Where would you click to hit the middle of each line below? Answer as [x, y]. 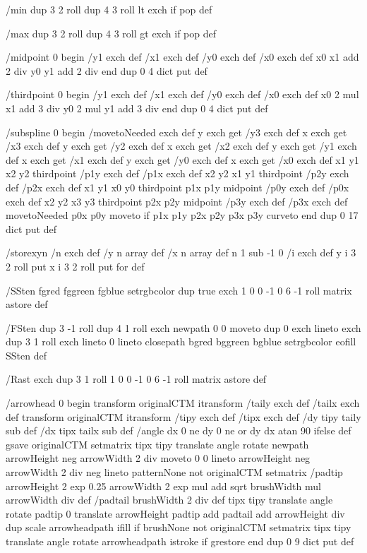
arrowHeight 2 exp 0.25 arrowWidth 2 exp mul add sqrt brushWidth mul [163, 486]
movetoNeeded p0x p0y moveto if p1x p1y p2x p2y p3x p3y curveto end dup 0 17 [182, 215]
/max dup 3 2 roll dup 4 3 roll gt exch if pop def [111, 33]
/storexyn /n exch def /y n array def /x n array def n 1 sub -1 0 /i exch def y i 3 [181, 252]
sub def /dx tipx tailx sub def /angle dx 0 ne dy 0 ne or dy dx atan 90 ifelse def [179, 430]
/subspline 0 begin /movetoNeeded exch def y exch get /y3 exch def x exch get [176, 132]
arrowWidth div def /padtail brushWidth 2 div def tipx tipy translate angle [169, 500]
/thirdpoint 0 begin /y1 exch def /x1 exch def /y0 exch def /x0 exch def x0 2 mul [182, 94]
